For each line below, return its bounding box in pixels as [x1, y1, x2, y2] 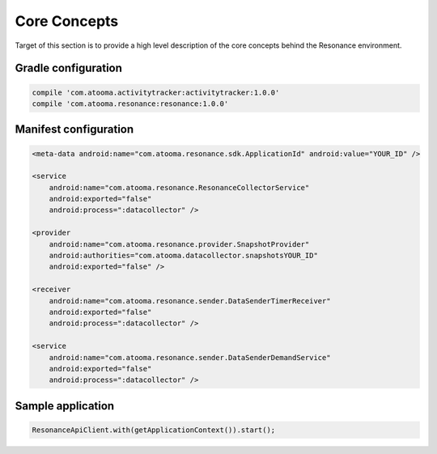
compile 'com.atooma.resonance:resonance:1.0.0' [32, 99, 229, 108]
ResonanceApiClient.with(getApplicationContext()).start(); [32, 425, 276, 435]
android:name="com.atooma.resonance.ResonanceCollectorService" [49, 183, 310, 192]
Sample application [15, 399, 115, 413]
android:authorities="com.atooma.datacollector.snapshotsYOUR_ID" [49, 251, 319, 261]
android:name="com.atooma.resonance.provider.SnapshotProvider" [49, 240, 310, 248]
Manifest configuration [15, 122, 134, 137]
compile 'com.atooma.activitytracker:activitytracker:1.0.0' [32, 87, 280, 97]
